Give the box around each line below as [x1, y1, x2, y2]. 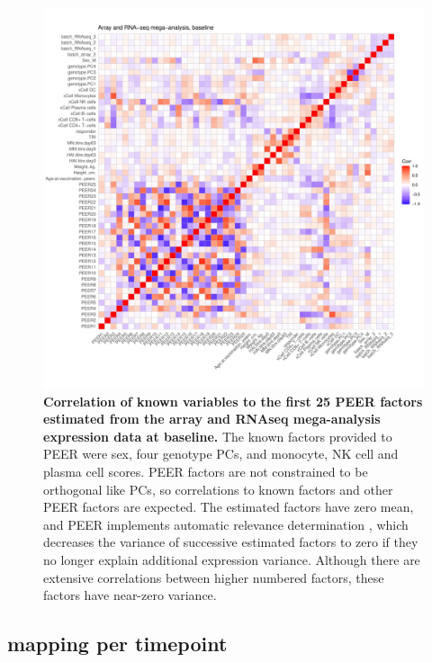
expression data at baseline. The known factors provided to [43, 426, 392, 445]
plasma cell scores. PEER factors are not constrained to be [43, 461, 368, 480]
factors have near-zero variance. [43, 586, 217, 604]
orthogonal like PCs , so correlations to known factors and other [43, 479, 393, 498]
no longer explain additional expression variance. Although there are [43, 550, 420, 568]
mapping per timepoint [7, 630, 228, 658]
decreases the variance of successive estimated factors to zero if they [43, 532, 418, 551]
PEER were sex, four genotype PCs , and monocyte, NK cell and [43, 444, 399, 463]
